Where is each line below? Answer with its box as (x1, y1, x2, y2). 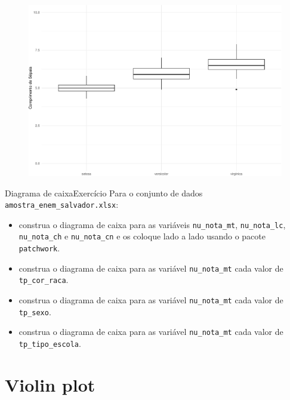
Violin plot (5, 372, 95, 396)
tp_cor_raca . (18, 273, 69, 286)
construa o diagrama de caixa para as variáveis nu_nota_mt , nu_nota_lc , (18, 218, 286, 230)
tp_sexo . (18, 305, 51, 318)
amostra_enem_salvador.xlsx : (5, 198, 119, 211)
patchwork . (18, 242, 60, 254)
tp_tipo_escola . (18, 337, 81, 350)
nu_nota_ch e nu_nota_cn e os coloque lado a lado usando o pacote (18, 230, 266, 242)
